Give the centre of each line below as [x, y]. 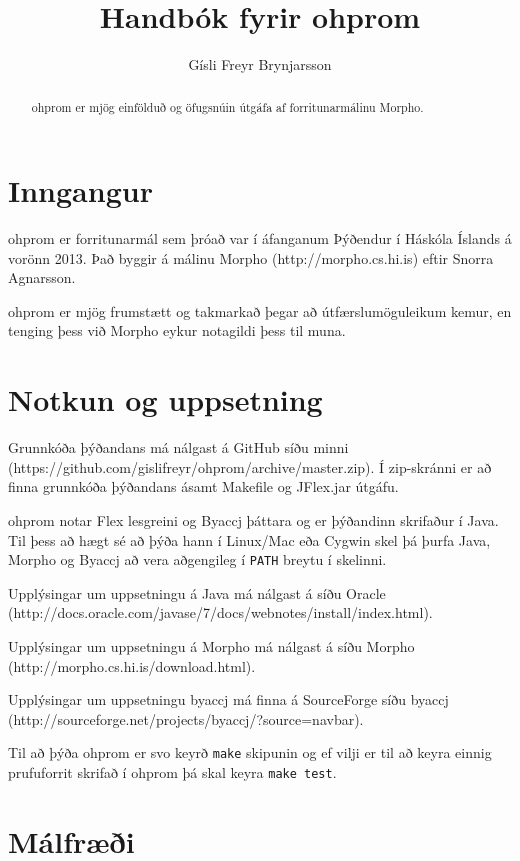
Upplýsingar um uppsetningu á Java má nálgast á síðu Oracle [197, 592]
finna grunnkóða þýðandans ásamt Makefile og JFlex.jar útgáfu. [203, 486]
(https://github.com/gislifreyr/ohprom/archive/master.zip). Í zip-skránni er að [250, 466]
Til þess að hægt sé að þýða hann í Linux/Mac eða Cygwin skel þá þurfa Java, [249, 539]
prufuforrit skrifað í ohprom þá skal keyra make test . [172, 772]
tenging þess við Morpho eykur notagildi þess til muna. [177, 330]
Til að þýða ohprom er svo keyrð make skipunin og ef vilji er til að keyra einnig [250, 752]
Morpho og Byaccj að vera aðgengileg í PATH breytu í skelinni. [197, 559]
